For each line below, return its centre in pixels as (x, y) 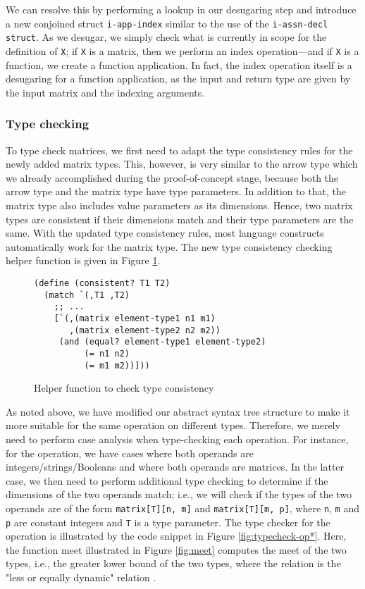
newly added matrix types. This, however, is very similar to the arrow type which (182, 164)
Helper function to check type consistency (124, 388)
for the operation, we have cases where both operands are (130, 453)
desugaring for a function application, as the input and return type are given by (178, 79)
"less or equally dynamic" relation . (81, 577)
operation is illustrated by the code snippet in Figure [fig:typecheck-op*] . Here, (176, 536)
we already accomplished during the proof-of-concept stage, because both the (172, 177)
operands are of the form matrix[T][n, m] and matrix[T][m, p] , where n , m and (183, 508)
